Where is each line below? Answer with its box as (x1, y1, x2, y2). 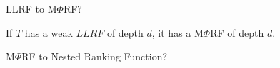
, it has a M (151, 25, 204, 40)
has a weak (24, 25, 73, 40)
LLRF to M (6, 1, 57, 16)
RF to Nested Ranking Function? (21, 49, 168, 64)
